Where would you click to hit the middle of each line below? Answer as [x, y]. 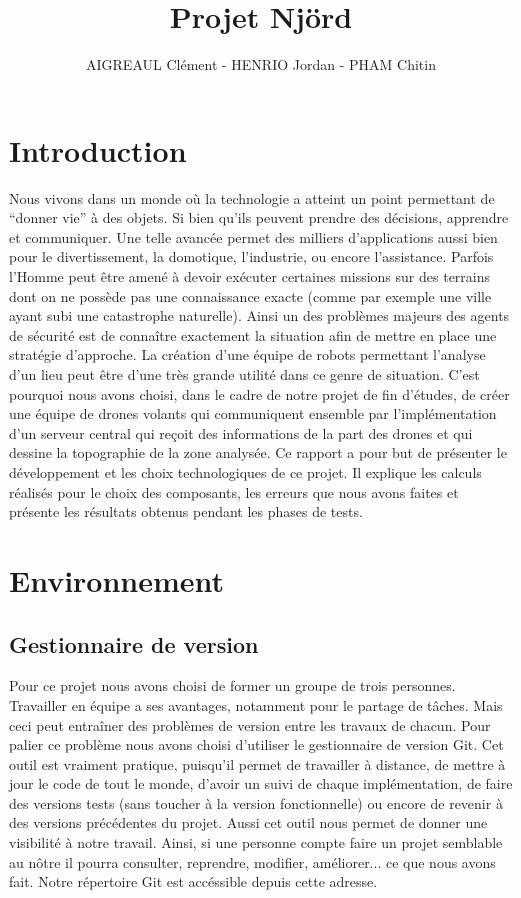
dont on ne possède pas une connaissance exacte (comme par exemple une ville [250, 295]
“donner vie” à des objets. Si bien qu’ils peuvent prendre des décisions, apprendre [259, 217]
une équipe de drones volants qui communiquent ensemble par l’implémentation [253, 413]
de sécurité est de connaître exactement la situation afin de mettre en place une [253, 334]
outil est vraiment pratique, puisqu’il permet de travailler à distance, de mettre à [257, 763]
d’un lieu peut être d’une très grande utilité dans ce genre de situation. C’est [244, 374]
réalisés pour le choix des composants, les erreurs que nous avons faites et [234, 491]
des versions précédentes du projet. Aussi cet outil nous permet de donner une [248, 822]
